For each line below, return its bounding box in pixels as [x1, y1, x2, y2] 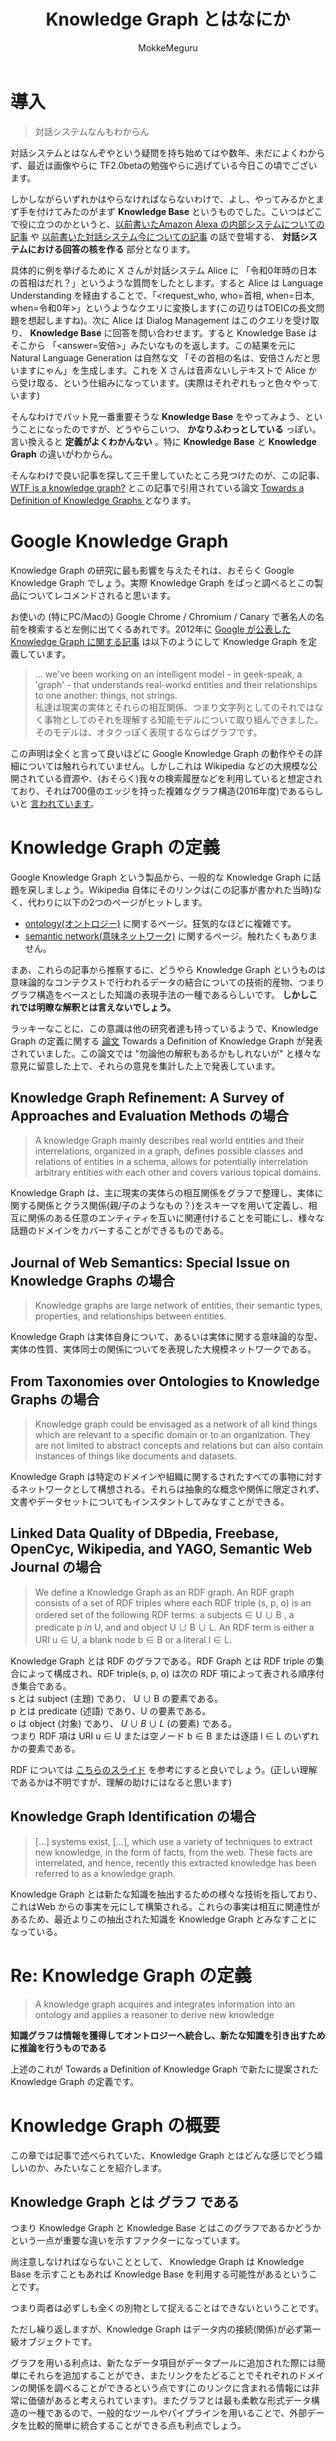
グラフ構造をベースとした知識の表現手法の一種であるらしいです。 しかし [10, 988, 310, 1000]
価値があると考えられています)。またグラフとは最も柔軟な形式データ [27, 2395, 312, 2407]
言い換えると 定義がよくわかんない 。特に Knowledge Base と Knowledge [10, 435, 317, 447]
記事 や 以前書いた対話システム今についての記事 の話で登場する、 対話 [10, 230, 300, 242]
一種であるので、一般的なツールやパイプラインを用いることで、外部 [27, 2407, 308, 2419]
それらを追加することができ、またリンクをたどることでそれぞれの [27, 2370, 299, 2382]
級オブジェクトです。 [10, 2336, 98, 2348]
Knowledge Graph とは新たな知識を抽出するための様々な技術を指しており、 [10, 1888, 323, 1900]
